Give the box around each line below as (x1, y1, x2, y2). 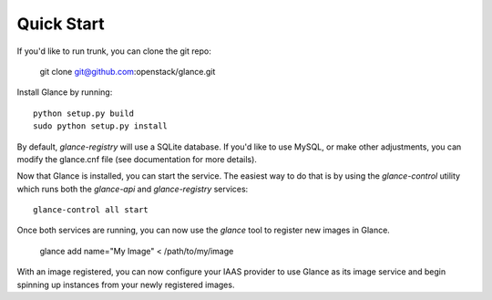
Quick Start (16, 14, 105, 34)
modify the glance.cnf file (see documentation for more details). (16, 153, 257, 164)
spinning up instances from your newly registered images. (16, 279, 235, 290)
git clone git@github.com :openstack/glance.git (39, 66, 216, 77)
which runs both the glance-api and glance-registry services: (16, 183, 249, 194)
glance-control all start (33, 205, 149, 215)
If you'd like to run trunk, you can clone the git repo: (16, 46, 211, 57)
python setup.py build (33, 108, 135, 119)
